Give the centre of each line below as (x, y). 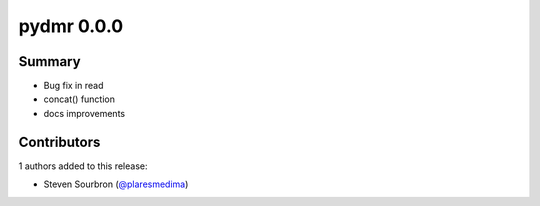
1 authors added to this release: (83, 166)
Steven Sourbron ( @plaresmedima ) (116, 184)
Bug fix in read (73, 86)
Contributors (59, 141)
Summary (49, 61)
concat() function (79, 99)
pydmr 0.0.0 (71, 26)
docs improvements (84, 113)
